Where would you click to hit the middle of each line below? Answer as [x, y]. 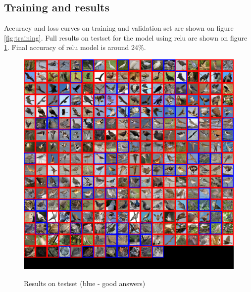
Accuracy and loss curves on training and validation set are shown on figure [119, 28]
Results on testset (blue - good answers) [85, 283]
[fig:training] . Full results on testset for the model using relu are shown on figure [126, 37]
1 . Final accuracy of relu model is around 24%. [75, 47]
